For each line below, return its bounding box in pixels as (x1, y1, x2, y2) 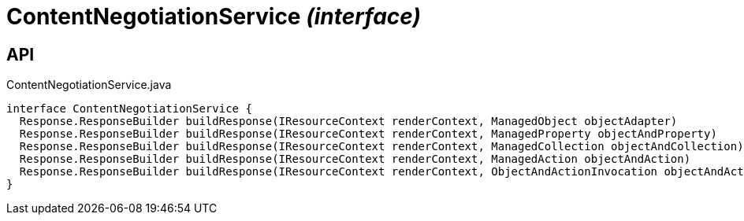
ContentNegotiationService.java (6, 78, 172, 92)
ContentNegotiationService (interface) (6, 3, 421, 30)
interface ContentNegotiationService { (6, 102, 252, 116)
